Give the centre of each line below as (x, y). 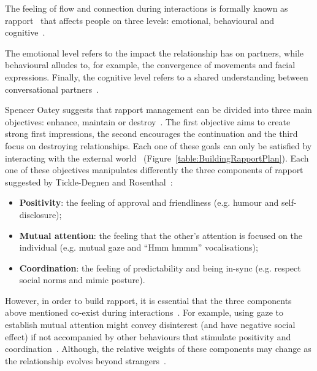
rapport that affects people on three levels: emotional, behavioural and (140, 20)
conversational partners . (52, 89)
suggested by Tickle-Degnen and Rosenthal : (89, 182)
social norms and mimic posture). (82, 280)
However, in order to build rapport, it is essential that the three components (148, 300)
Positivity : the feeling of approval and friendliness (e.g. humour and (149, 202)
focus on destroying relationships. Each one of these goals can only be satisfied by (158, 145)
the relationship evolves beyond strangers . (86, 360)
